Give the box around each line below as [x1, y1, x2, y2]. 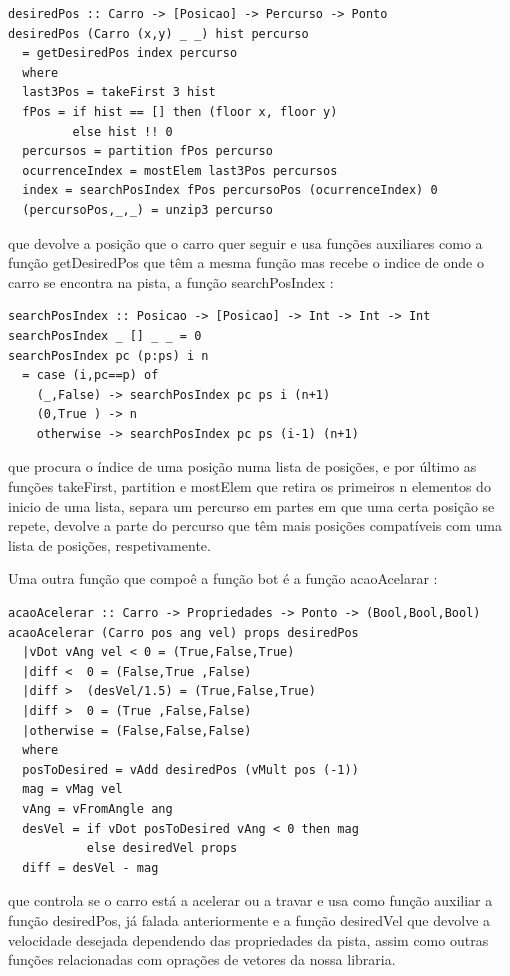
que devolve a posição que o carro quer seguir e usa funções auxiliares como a [8, 232, 483, 253]
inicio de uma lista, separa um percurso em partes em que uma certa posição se [8, 495, 495, 516]
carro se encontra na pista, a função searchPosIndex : [8, 271, 334, 292]
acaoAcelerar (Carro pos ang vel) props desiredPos [8, 625, 359, 640]
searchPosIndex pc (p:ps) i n [8, 348, 209, 363]
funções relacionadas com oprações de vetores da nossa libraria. [8, 949, 396, 970]
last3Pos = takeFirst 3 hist [22, 85, 216, 100]
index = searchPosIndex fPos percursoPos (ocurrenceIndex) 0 [22, 183, 438, 198]
